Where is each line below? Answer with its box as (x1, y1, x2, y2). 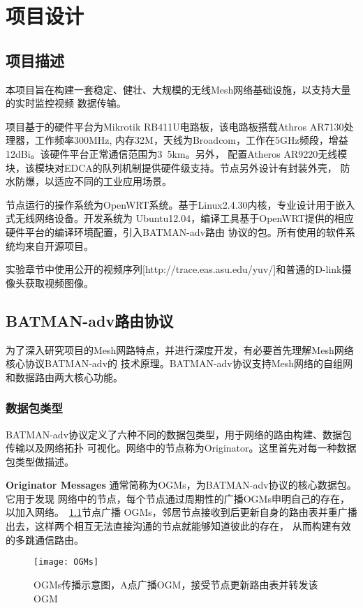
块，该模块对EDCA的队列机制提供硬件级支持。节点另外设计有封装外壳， (6, 160, 337, 175)
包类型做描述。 (6, 454, 74, 468)
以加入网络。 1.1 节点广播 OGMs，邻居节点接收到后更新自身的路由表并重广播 (6, 505, 357, 519)
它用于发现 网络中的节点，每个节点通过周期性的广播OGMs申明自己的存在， (6, 491, 350, 505)
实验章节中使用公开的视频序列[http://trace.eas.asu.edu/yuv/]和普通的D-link (6, 262, 342, 276)
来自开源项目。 (24, 238, 94, 253)
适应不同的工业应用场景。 (54, 174, 172, 188)
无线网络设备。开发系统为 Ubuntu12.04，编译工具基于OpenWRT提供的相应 (15, 211, 354, 225)
